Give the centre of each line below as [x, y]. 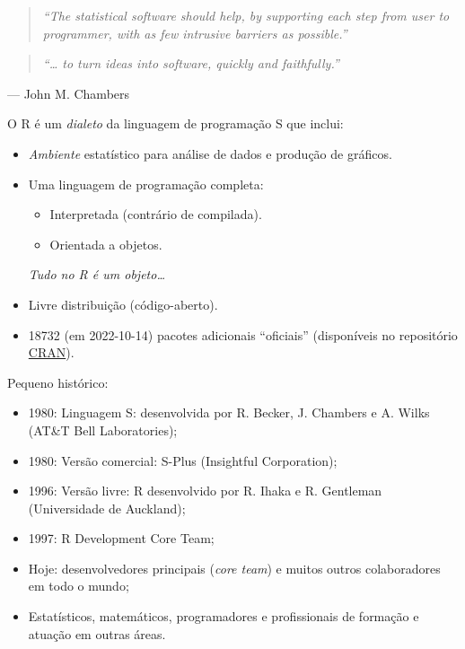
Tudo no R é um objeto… [97, 274]
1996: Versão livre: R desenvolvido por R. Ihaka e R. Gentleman [205, 491]
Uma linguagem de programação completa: [146, 184]
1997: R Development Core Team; [121, 538]
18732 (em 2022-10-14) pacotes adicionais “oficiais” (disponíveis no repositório [243, 334]
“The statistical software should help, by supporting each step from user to [246, 15]
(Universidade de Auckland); [107, 508]
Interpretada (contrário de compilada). [156, 214]
